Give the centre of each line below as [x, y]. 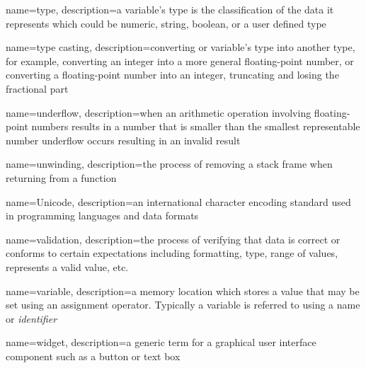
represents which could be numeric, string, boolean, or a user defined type [166, 23]
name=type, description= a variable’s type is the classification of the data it [170, 9]
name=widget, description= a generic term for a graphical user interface [161, 342]
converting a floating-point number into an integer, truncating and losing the [172, 75]
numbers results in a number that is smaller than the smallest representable [196, 126]
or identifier [32, 318]
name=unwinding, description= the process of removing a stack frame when [169, 164]
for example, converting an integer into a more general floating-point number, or [180, 61]
